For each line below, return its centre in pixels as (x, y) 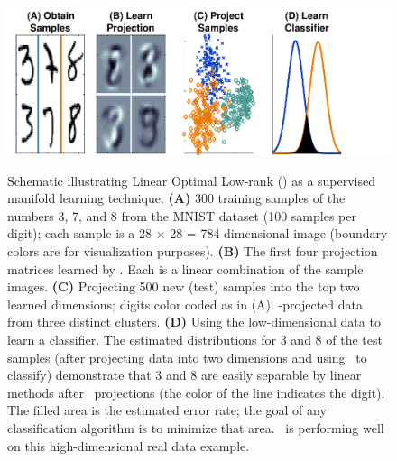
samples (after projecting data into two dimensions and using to (187, 357)
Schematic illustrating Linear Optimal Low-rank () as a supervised (192, 180)
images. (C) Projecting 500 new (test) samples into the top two (184, 286)
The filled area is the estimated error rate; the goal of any (167, 410)
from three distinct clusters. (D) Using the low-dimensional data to (194, 322)
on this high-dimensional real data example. (129, 445)
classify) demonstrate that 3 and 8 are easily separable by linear (185, 375)
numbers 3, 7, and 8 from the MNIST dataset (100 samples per (182, 215)
